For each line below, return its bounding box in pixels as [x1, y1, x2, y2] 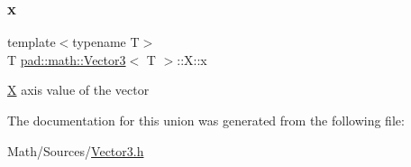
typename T [72, 32, 140, 51]
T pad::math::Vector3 [7, 50, 126, 69]
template [7, 32, 56, 51]
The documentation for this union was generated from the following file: [7, 111, 405, 129]
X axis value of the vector [7, 80, 150, 99]
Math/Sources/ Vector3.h [7, 141, 144, 160]
